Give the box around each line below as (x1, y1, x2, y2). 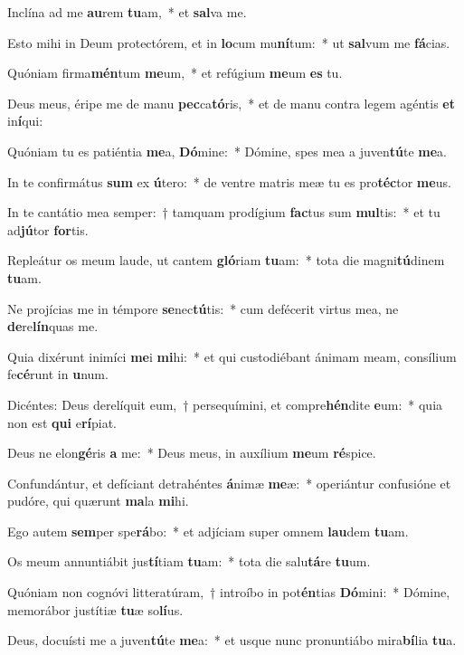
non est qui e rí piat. (7, 413, 118, 432)
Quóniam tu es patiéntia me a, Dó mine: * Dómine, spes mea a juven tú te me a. (7, 141, 447, 160)
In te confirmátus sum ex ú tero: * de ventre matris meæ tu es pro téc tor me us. (7, 172, 451, 191)
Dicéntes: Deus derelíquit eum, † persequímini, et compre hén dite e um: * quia (7, 394, 443, 413)
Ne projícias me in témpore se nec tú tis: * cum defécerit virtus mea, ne (7, 299, 399, 318)
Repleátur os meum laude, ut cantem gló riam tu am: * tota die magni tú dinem (7, 251, 445, 270)
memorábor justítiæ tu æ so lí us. (7, 600, 184, 619)
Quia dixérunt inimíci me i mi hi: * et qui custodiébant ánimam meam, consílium (7, 346, 457, 365)
